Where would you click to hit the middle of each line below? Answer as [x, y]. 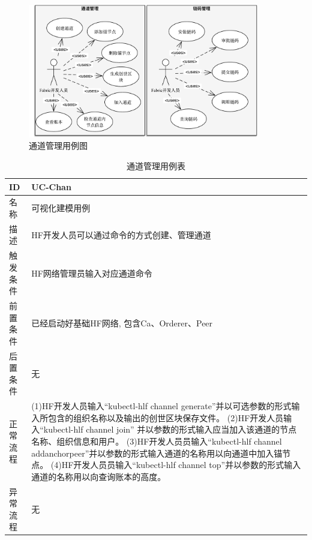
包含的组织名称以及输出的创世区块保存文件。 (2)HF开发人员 [166, 417]
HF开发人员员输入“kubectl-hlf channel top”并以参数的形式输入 [181, 465]
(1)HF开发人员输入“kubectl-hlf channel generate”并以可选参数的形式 [161, 406]
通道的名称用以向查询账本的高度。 [99, 476]
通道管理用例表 [156, 166]
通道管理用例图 [58, 145]
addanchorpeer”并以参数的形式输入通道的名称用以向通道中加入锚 [157, 453]
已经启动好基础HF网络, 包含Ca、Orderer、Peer [122, 323]
